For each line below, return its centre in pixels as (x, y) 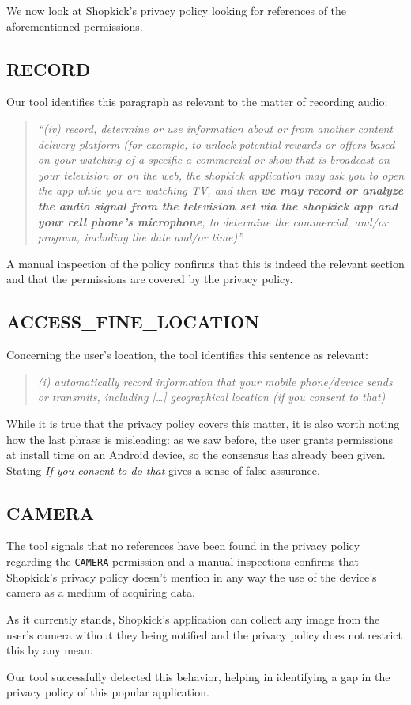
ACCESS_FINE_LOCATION (133, 322)
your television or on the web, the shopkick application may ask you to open (221, 174)
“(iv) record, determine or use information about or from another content (215, 128)
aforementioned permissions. (75, 26)
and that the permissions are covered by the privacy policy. (150, 279)
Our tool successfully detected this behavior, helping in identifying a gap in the (198, 676)
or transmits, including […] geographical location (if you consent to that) (211, 397)
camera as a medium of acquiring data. (101, 592)
